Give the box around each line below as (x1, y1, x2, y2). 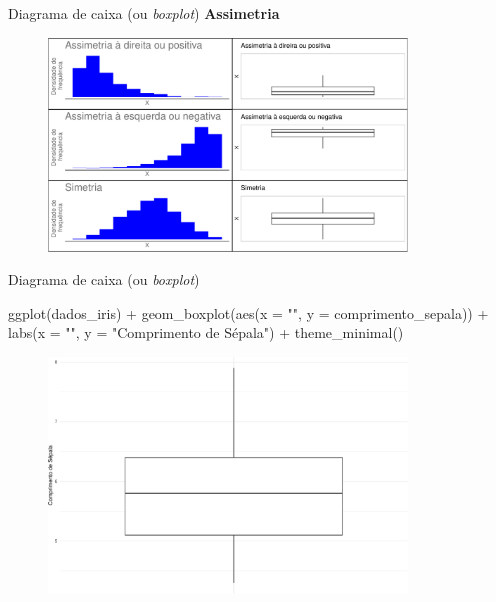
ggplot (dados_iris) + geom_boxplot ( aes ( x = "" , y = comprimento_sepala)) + (8, 302, 489, 323)
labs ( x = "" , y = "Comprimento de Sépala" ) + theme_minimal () (8, 322, 404, 343)
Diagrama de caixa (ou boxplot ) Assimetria (8, 3, 280, 23)
